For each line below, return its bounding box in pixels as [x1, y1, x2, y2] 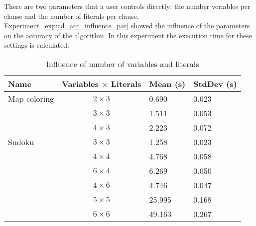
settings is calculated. [4, 40, 69, 50]
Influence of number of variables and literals [46, 58, 199, 70]
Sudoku [8, 136, 34, 148]
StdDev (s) [193, 77, 237, 89]
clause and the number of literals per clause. [4, 10, 139, 21]
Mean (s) [149, 77, 186, 89]
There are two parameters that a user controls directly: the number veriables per [4, 1, 251, 11]
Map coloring [8, 92, 54, 104]
